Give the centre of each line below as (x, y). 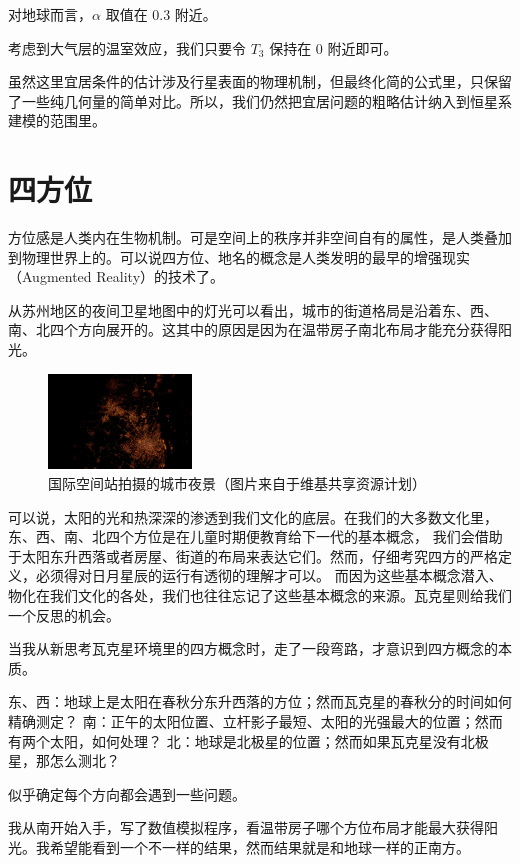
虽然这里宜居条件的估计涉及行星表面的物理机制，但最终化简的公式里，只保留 (260, 81)
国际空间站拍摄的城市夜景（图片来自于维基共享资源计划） (237, 483)
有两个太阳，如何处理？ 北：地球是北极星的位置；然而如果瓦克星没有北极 (248, 740)
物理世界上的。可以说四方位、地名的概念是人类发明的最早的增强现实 (245, 256)
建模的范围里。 (57, 120)
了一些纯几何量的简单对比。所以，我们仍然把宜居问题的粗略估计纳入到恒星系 (260, 100)
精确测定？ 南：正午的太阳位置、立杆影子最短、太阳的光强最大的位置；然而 (255, 720)
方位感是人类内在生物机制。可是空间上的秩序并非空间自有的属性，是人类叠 (253, 237)
